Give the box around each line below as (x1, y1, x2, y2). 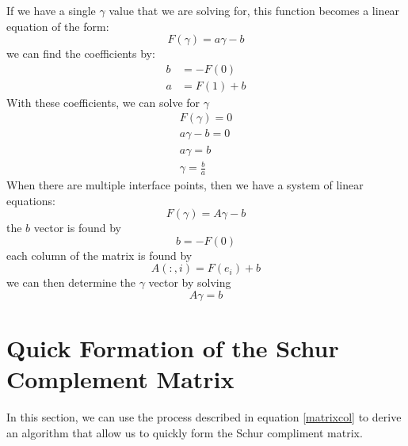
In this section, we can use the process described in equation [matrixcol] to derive (6, 409, 402, 425)
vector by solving (148, 274, 231, 291)
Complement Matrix (6, 363, 235, 395)
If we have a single (6, 2, 96, 18)
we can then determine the (6, 274, 135, 291)
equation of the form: (6, 17, 109, 34)
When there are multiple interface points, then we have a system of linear (6, 176, 364, 193)
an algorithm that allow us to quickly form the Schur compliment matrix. (6, 424, 363, 440)
